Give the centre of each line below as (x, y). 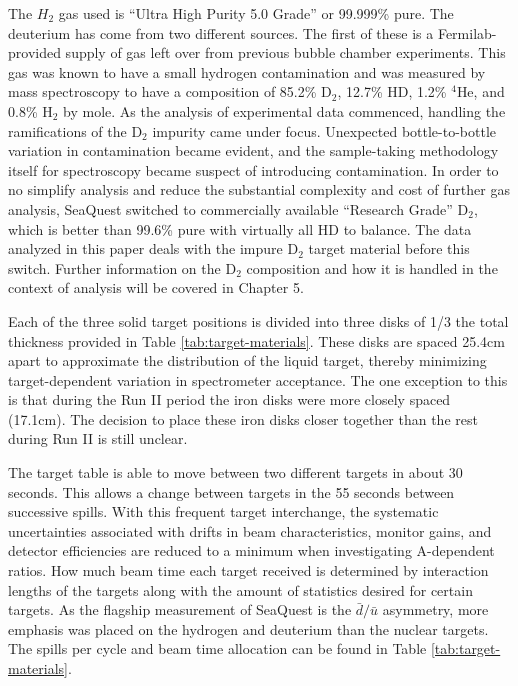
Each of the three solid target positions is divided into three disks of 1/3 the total (258, 320)
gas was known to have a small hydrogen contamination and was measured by (247, 71)
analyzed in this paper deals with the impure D (153, 248)
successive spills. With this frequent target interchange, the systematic (223, 511)
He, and (480, 91)
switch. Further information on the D (122, 267)
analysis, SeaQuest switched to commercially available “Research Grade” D (238, 208)
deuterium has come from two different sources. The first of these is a (221, 32)
